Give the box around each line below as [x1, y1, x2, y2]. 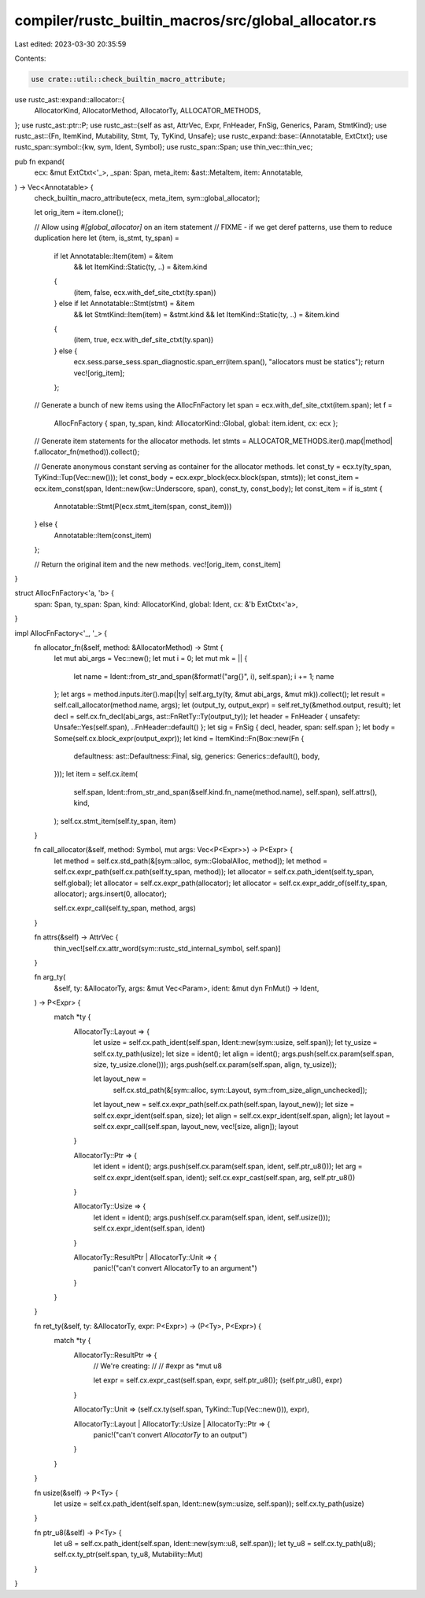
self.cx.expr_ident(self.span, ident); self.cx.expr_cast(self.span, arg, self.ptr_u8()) [93, 1172, 356, 1182]
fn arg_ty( [34, 972, 66, 982]
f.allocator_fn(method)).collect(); [34, 447, 140, 456]
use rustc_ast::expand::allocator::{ [14, 94, 125, 104]
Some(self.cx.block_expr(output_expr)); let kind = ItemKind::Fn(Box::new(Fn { [54, 733, 305, 743]
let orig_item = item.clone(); [34, 208, 124, 217]
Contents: [14, 54, 46, 63]
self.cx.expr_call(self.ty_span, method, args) [54, 903, 197, 913]
